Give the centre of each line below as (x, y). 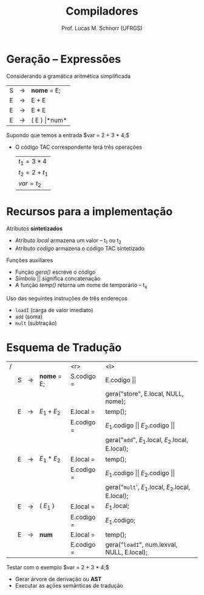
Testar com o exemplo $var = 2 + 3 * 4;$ (58, 567)
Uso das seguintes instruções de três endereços (67, 298)
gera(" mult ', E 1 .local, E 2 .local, (148, 488)
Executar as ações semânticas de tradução (69, 585)
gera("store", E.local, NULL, (144, 393)
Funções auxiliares (30, 260)
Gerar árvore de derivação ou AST (58, 579)
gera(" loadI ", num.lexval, (141, 544)
